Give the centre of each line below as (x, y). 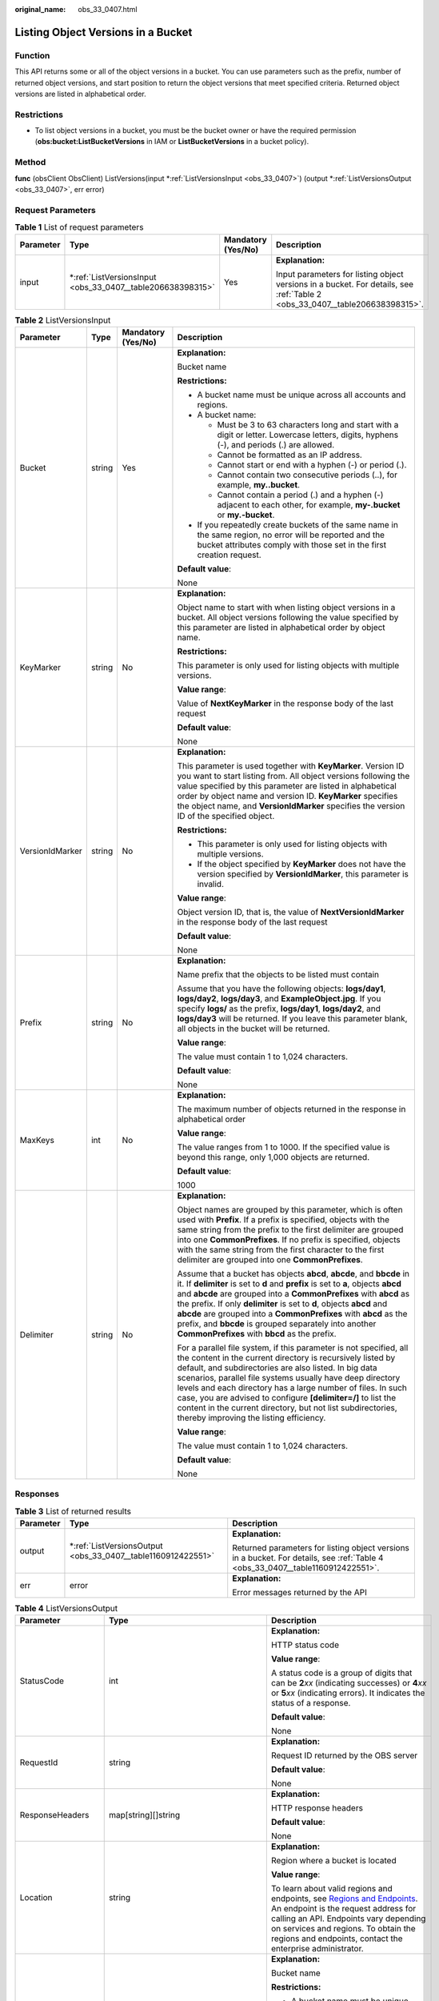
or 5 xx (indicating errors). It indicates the (348, 1693)
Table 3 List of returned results (73, 1511)
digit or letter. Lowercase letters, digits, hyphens (308, 435)
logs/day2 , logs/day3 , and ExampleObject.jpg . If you (279, 998)
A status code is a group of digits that (341, 1673)
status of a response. (311, 1703)
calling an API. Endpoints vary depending (348, 1919)
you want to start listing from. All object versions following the (293, 776)
